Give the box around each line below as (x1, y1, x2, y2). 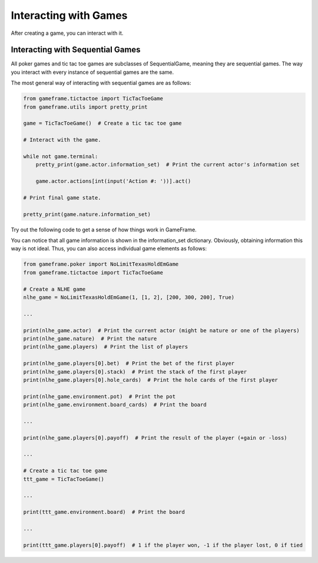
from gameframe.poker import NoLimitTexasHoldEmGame (23, 261, 179, 268)
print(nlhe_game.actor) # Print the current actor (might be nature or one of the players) (23, 327, 300, 333)
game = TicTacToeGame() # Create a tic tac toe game (23, 120, 182, 127)
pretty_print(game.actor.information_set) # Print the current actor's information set (35, 161, 300, 168)
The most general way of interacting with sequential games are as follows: (11, 80, 191, 87)
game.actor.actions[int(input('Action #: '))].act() (35, 178, 191, 185)
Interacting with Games (11, 9, 128, 22)
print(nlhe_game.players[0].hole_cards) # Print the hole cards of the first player (23, 377, 278, 383)
